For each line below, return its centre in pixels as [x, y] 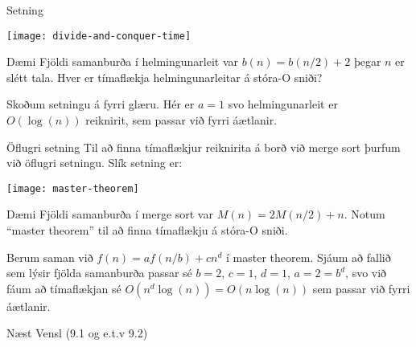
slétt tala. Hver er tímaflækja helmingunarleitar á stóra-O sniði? [165, 77]
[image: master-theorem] [73, 188]
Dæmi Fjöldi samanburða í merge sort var [110, 214]
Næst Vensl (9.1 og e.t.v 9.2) [77, 333]
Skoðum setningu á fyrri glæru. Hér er [101, 104]
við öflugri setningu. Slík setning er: [95, 163]
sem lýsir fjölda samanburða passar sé [99, 273]
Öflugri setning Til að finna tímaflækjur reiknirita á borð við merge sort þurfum [204, 147]
